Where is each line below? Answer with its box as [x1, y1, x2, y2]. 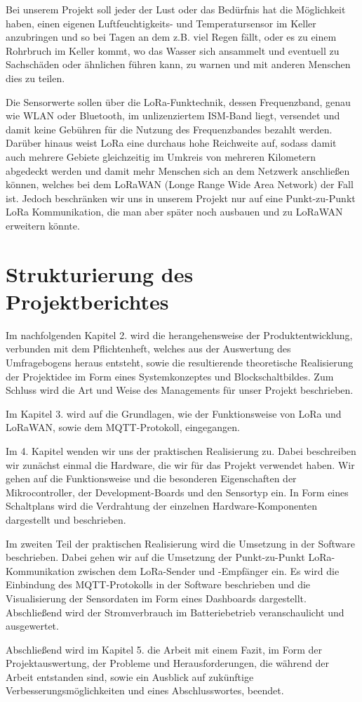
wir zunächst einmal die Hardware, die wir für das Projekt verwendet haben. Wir [6, 457, 355, 472]
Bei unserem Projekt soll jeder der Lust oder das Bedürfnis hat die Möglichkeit [6, 2, 346, 16]
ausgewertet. [6, 618, 59, 633]
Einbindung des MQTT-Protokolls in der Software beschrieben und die [6, 577, 311, 592]
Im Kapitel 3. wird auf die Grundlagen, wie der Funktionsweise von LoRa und [6, 406, 342, 420]
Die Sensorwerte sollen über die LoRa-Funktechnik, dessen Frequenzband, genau [6, 94, 351, 109]
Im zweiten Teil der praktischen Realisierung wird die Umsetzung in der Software [6, 536, 356, 550]
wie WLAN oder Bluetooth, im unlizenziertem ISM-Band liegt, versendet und [6, 108, 340, 123]
